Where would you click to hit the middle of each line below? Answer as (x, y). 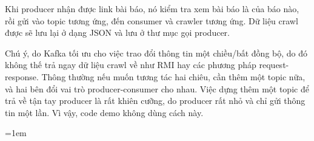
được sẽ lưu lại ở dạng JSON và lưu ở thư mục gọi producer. (117, 33)
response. (22, 76)
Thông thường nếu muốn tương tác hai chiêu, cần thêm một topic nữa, (173, 76)
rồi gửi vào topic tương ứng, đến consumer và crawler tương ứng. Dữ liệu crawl (152, 20)
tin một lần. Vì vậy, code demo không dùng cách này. (104, 112)
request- (274, 65)
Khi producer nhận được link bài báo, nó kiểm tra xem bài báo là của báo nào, (152, 9)
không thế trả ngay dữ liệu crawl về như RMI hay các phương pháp (131, 65)
